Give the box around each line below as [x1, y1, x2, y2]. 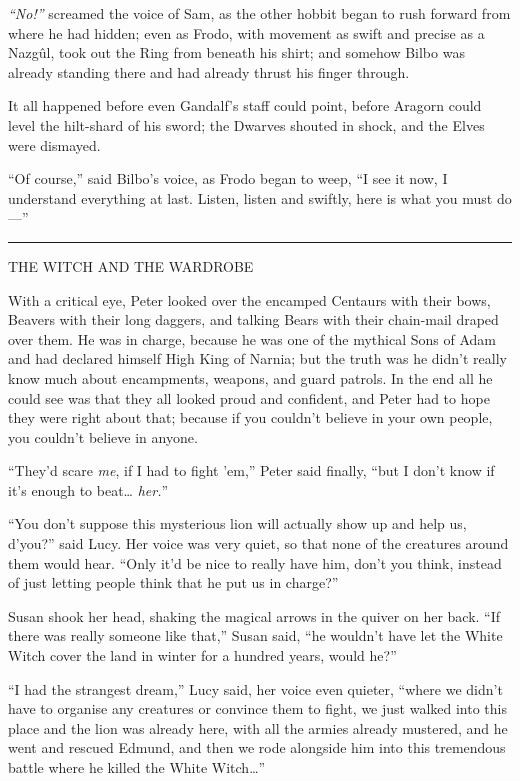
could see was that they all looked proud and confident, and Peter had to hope [8, 387, 490, 408]
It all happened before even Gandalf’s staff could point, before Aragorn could [8, 95, 482, 116]
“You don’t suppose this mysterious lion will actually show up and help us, [8, 513, 467, 534]
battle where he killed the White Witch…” [8, 757, 266, 777]
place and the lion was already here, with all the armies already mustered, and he [8, 717, 508, 738]
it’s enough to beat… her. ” [8, 479, 169, 500]
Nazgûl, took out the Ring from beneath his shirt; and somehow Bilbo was [8, 42, 465, 63]
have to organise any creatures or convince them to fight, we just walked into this [8, 698, 507, 719]
